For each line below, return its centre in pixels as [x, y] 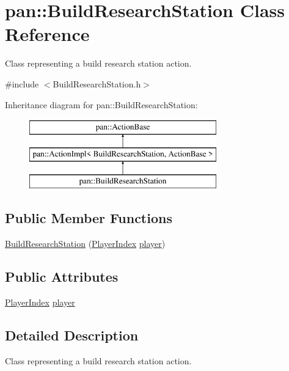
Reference [47, 34]
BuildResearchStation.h [97, 83]
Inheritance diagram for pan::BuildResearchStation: [101, 104]
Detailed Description [72, 335]
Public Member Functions [89, 218]
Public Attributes [62, 277]
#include [22, 83]
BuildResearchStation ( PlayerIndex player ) [85, 244]
